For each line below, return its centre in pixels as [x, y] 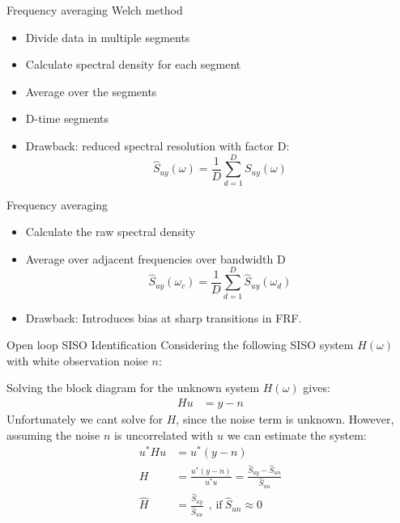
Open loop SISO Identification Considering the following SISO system [180, 345]
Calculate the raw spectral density [111, 232]
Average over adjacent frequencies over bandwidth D [155, 258]
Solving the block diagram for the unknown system [133, 388]
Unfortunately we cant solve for [85, 419]
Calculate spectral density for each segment [133, 64]
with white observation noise [77, 360]
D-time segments [67, 118]
